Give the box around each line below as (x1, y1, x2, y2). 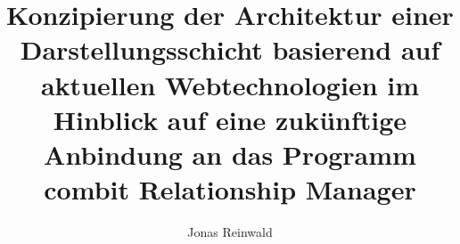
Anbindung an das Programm (44, 135, 416, 172)
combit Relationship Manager (44, 171, 416, 207)
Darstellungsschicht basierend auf (20, 31, 440, 68)
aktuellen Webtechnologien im (40, 66, 420, 102)
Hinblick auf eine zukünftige (53, 101, 407, 137)
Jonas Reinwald (187, 223, 273, 241)
